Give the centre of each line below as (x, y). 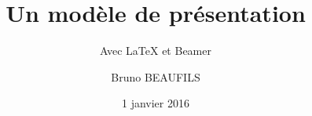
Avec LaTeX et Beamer (156, 51)
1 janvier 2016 (156, 103)
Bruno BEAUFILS (156, 76)
